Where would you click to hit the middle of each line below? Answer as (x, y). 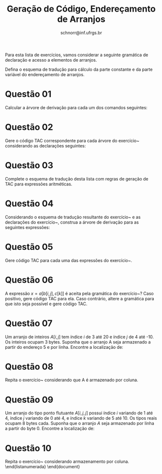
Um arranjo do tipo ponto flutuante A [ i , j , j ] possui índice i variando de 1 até (79, 413)
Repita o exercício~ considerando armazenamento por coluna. (67, 461)
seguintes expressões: (28, 227)
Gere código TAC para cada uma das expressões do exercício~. (68, 260)
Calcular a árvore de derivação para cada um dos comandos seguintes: (76, 107)
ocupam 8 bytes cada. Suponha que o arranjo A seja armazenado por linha (80, 424)
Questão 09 (29, 400)
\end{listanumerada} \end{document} (43, 467)
